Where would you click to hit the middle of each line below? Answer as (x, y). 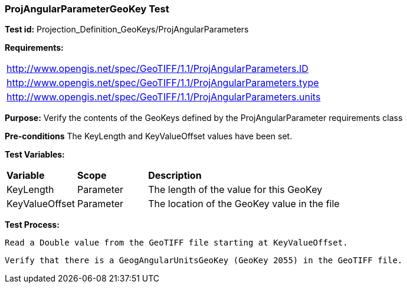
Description (175, 176)
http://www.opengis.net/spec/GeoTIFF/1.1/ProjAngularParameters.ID (157, 69)
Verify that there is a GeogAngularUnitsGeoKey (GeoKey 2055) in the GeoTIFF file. (204, 261)
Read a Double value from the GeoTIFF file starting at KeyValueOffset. (176, 243)
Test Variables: (35, 155)
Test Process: (32, 225)
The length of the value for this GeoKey (235, 190)
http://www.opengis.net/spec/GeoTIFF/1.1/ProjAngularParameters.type (163, 83)
